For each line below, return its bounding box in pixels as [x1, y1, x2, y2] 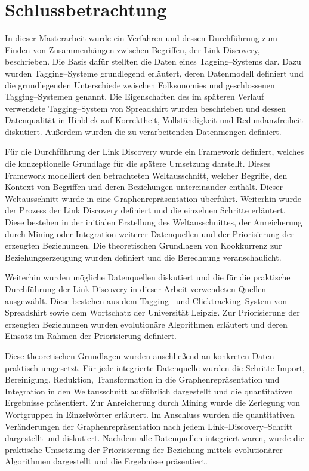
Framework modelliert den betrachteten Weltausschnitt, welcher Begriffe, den [5, 169, 288, 181]
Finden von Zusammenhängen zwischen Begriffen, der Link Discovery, [5, 43, 260, 56]
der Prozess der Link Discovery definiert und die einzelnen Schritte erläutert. [5, 204, 286, 216]
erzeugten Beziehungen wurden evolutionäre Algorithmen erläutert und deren [5, 317, 288, 330]
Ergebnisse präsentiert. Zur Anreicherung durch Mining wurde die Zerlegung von [5, 396, 301, 409]
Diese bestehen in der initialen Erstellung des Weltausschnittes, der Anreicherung [5, 216, 302, 228]
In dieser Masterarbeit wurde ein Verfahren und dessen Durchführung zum [5, 32, 278, 44]
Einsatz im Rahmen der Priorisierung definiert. [5, 329, 177, 342]
